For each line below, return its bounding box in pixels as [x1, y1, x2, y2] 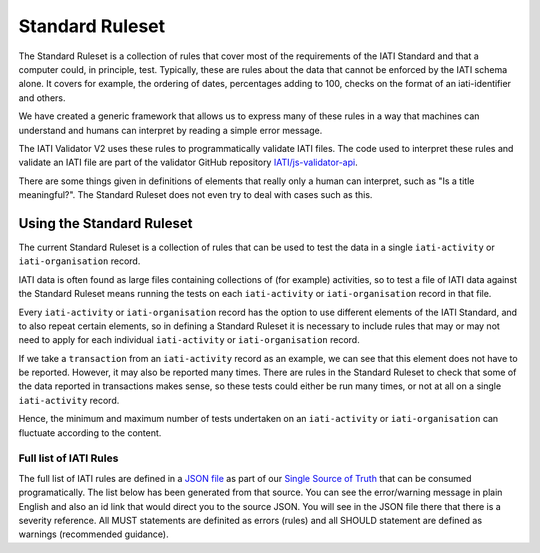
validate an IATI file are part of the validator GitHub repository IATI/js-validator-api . [18, 156, 359, 169]
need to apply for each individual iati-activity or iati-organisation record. [18, 334, 360, 346]
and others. [18, 91, 66, 104]
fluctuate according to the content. [18, 426, 162, 439]
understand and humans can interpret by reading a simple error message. [18, 124, 323, 136]
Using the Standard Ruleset [18, 215, 193, 232]
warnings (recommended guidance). [18, 528, 169, 540]
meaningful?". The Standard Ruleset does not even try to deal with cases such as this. [18, 189, 373, 201]
